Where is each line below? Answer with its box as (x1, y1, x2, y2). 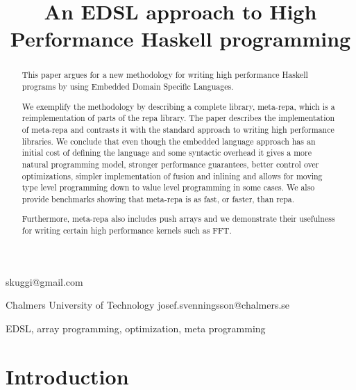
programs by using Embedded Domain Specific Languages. (22, 81, 234, 92)
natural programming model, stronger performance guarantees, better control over (22, 158, 319, 170)
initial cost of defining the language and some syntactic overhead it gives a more (22, 147, 312, 159)
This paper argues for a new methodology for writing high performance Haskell (22, 69, 308, 81)
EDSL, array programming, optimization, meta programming (6, 320, 266, 335)
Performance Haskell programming (10, 24, 351, 53)
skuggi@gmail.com (6, 274, 83, 289)
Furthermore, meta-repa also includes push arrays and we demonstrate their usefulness (22, 213, 335, 225)
